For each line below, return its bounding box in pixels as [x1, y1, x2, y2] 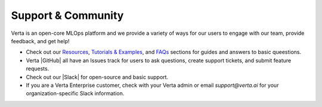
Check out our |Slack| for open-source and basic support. [26, 73, 169, 80]
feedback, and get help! [11, 37, 70, 44]
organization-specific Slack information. [26, 90, 125, 97]
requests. [26, 65, 49, 72]
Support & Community [11, 9, 124, 22]
